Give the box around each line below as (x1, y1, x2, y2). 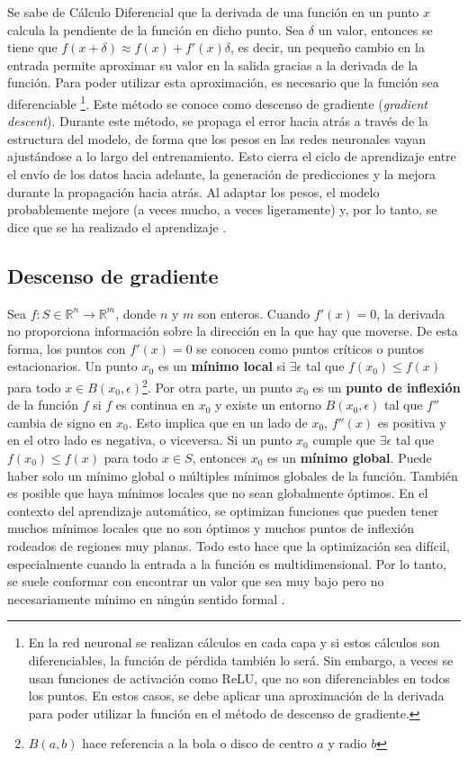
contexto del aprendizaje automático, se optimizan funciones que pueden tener (7, 501, 439, 520)
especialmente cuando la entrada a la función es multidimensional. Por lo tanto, (7, 554, 446, 573)
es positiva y (377, 412, 446, 431)
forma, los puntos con (7, 339, 126, 357)
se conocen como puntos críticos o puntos (196, 339, 425, 357)
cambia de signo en (7, 412, 112, 431)
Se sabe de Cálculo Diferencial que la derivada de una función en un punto (7, 3, 419, 21)
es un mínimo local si (157, 357, 286, 375)
